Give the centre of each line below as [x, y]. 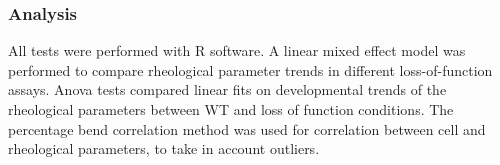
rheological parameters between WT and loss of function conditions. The [231, 109]
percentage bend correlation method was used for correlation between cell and [247, 128]
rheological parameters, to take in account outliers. [164, 148]
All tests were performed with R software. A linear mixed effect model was [237, 50]
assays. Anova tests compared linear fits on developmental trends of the [227, 89]
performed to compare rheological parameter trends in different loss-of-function [250, 69]
